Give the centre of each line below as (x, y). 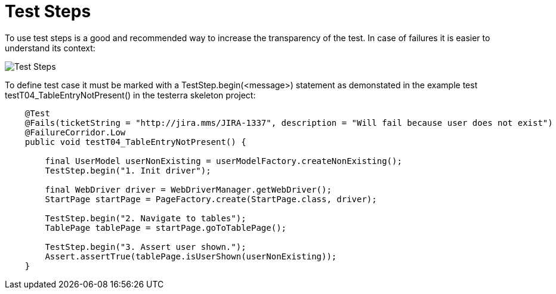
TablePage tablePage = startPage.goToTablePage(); (166, 228)
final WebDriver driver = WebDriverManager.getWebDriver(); (188, 189)
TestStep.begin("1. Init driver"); (128, 170)
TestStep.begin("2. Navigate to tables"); (146, 218)
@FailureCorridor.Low (75, 132)
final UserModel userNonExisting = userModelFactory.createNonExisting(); (223, 161)
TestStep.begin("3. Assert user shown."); (146, 247)
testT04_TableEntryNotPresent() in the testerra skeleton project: (130, 95)
